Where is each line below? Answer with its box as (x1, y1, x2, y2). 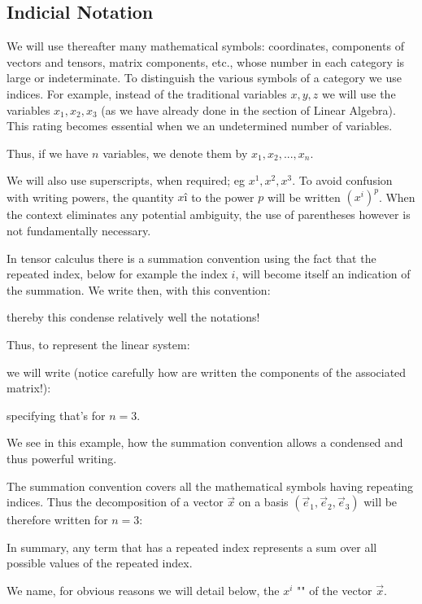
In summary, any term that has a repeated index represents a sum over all (7, 538, 377, 555)
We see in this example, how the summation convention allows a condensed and (7, 434, 403, 451)
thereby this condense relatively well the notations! (7, 309, 260, 326)
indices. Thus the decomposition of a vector (7, 493, 224, 510)
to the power (191, 188, 255, 205)
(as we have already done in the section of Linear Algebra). (101, 101, 396, 118)
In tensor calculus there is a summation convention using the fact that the (7, 249, 376, 266)
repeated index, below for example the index (7, 265, 228, 282)
